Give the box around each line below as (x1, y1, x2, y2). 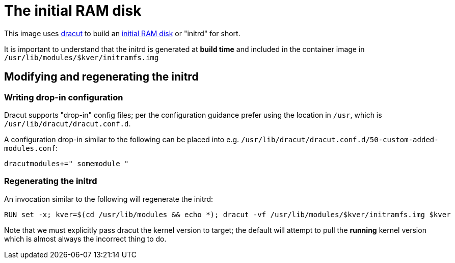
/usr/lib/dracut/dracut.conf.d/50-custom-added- (240, 135, 439, 144)
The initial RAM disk (4, 2, 142, 19)
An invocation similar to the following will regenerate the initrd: (4, 194, 213, 203)
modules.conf (4, 144, 56, 152)
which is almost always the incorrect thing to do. (4, 234, 167, 243)
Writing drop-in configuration (4, 92, 123, 102)
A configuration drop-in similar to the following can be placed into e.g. (4, 135, 239, 144)
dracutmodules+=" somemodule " (4, 159, 129, 168)
